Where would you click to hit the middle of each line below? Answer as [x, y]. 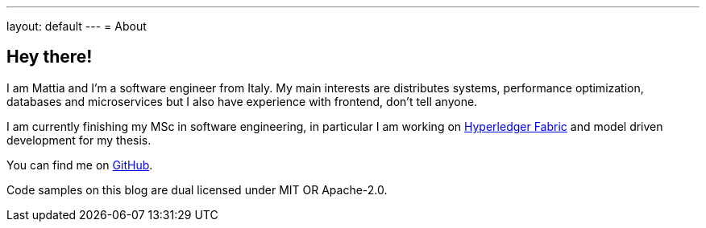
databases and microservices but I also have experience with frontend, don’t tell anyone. [242, 101]
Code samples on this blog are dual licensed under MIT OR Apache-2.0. [197, 189]
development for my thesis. [79, 140]
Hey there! [50, 57]
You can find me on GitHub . [80, 165]
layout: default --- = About [77, 26]
